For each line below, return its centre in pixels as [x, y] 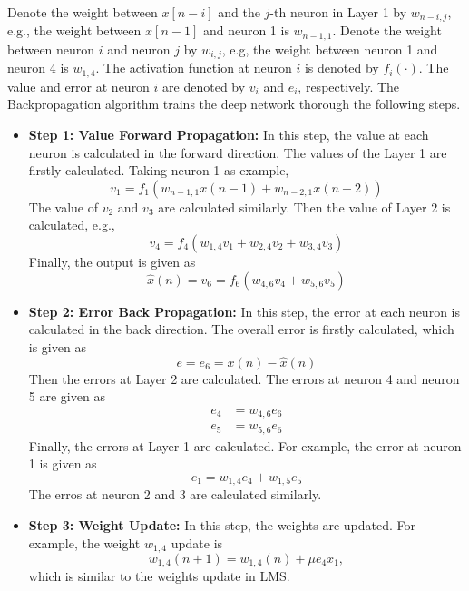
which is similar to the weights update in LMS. [159, 576]
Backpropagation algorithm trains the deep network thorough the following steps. [234, 104]
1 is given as [63, 463]
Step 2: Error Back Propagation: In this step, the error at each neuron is [244, 311]
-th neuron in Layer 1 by [338, 12]
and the [239, 12]
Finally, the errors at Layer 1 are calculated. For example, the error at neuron [245, 445]
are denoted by [204, 86]
